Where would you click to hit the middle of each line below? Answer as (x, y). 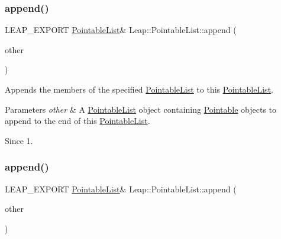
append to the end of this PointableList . (77, 121)
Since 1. (19, 140)
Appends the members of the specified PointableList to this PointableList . (139, 89)
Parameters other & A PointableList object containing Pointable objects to (141, 109)
